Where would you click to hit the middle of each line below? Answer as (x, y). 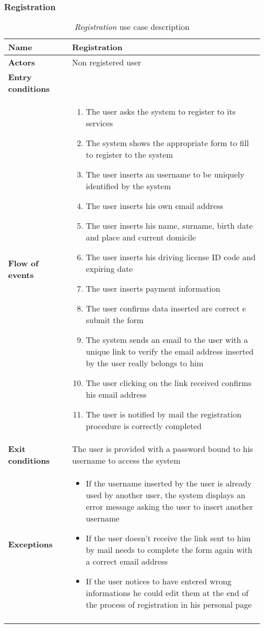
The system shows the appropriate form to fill (168, 143)
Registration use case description (132, 27)
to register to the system (129, 155)
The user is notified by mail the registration (164, 414)
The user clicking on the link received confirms (169, 383)
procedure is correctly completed (144, 426)
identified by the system (128, 186)
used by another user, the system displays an (166, 495)
